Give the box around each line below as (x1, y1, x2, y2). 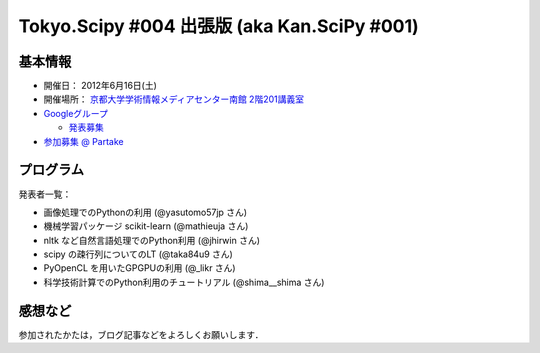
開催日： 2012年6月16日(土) (43, 80, 157, 92)
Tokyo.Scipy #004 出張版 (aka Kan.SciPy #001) (18, 15, 419, 37)
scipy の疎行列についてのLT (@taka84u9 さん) (43, 248, 234, 260)
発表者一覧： (18, 188, 72, 200)
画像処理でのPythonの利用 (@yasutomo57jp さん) (43, 206, 248, 218)
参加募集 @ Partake (43, 135, 124, 147)
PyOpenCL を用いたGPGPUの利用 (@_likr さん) (43, 262, 236, 274)
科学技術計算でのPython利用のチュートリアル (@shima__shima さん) (43, 276, 325, 288)
